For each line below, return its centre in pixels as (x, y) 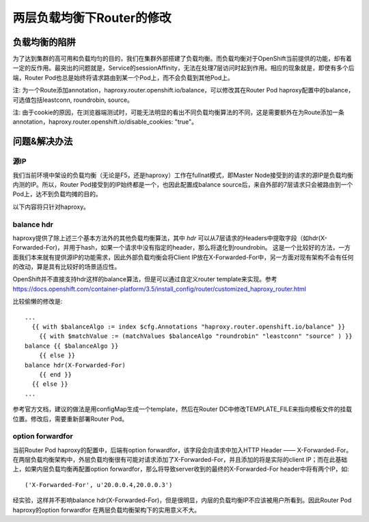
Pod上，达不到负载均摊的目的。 (57, 194)
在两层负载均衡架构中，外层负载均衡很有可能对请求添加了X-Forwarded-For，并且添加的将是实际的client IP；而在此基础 (180, 460)
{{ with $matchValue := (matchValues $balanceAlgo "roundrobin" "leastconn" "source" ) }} (196, 336)
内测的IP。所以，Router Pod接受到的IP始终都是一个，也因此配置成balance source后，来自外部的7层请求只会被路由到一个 (183, 184)
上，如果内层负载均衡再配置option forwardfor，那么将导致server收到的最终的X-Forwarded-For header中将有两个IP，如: (181, 469)
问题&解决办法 (43, 141)
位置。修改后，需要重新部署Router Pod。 (70, 419)
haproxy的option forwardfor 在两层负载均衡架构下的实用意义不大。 (107, 510)
